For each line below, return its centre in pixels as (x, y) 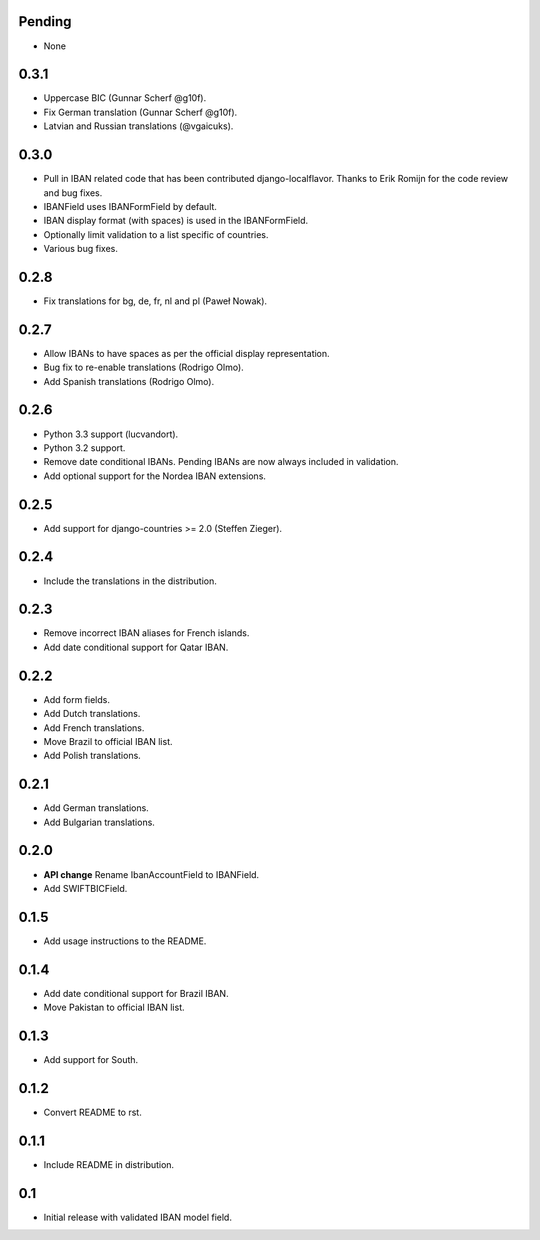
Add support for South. (91, 1060)
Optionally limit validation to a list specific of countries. (156, 234)
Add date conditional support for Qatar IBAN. (136, 647)
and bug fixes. (73, 192)
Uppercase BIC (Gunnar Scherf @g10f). (125, 98)
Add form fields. (76, 699)
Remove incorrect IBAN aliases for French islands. (146, 633)
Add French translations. (94, 727)
